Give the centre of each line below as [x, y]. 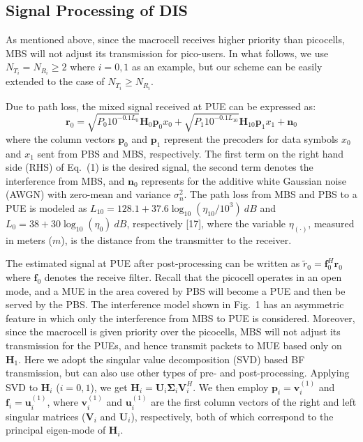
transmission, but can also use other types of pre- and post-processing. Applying [178, 373]
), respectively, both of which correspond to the [232, 416]
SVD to [22, 387]
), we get [109, 387]
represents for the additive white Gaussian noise [244, 180]
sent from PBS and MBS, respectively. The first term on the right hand [191, 153]
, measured [331, 223]
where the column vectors [60, 138]
